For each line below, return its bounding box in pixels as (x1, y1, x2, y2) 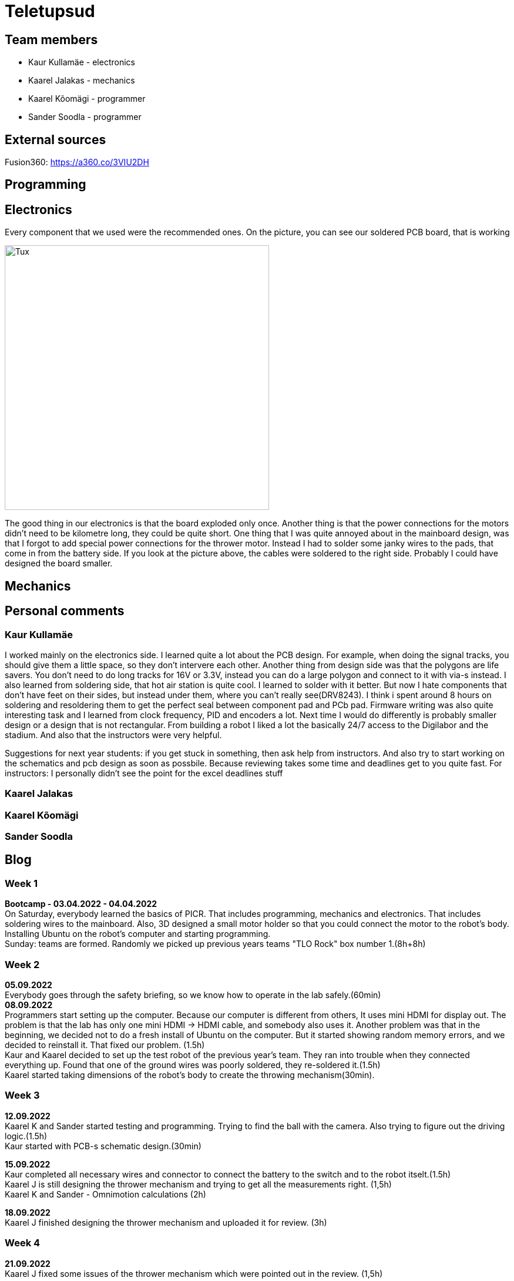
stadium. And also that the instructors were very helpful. (5, 729, 222, 740)
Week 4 (5, 1237, 41, 1249)
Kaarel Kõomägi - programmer (28, 94, 146, 104)
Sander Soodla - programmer (28, 112, 142, 122)
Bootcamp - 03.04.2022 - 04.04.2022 (5, 899, 157, 909)
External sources (5, 132, 106, 147)
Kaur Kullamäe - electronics (28, 57, 135, 68)
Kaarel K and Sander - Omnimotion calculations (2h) (5, 1189, 206, 1199)
